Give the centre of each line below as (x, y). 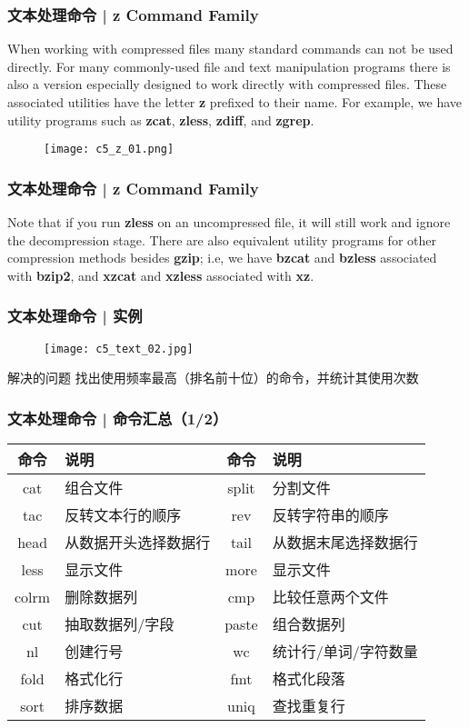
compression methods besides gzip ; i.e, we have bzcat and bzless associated (222, 258)
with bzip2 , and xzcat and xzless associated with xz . (161, 275)
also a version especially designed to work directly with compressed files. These (227, 84)
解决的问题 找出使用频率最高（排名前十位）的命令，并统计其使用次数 (213, 378)
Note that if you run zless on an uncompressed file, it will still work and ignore (229, 222)
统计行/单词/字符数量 (345, 652)
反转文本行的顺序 (123, 515)
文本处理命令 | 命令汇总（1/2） (118, 418)
